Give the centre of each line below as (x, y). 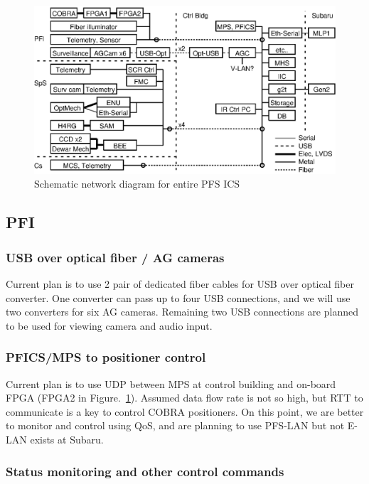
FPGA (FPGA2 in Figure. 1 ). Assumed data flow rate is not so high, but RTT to (184, 398)
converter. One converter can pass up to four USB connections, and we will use (178, 297)
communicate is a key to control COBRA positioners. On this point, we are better (185, 411)
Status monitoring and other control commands (145, 471)
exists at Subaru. (67, 439)
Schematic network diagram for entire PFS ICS (137, 184)
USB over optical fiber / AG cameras (115, 257)
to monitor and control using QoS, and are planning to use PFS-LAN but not (175, 425)
